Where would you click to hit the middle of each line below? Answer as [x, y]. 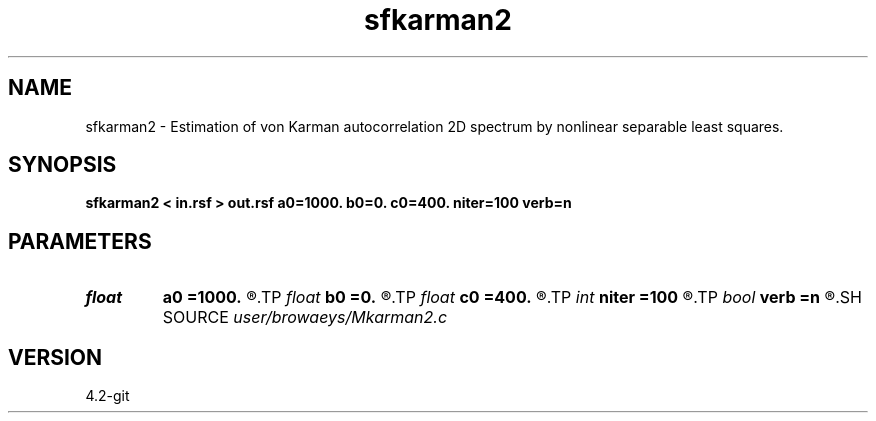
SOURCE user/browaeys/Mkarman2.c [305, 317]
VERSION [55, 357]
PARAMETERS [80, 241]
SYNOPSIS [62, 165]
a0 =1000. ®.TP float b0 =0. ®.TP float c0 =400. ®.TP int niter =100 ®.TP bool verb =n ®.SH [512, 297]
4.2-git [107, 396]
